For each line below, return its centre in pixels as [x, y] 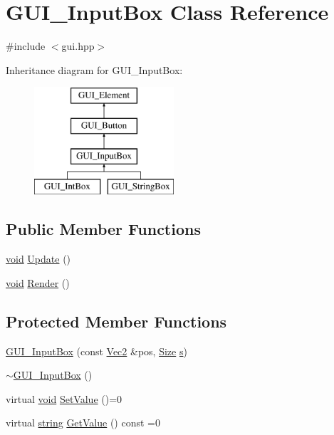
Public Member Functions [103, 229]
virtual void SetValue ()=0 [64, 398]
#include [26, 46]
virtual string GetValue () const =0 [83, 423]
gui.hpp [78, 46]
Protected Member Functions [116, 321]
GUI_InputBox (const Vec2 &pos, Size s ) [96, 351]
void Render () [38, 282]
